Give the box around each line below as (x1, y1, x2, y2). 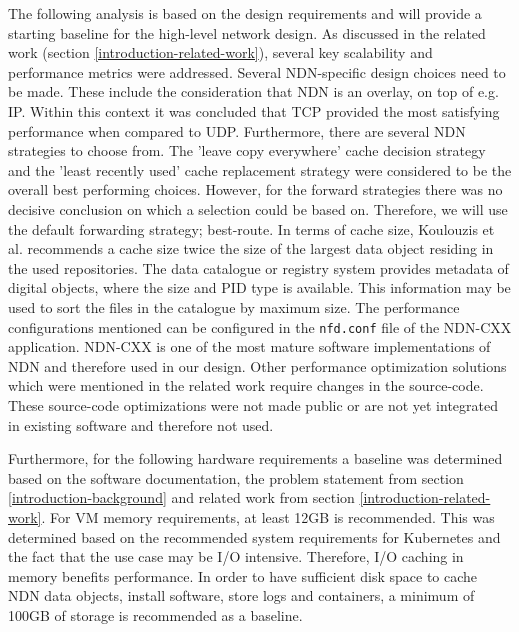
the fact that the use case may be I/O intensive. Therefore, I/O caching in (8, 546, 464, 567)
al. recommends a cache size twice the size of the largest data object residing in (8, 238, 494, 259)
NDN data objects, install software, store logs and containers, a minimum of (8, 585, 475, 606)
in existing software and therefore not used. (8, 414, 274, 435)
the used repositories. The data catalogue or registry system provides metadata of (8, 257, 509, 278)
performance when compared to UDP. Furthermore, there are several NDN (8, 120, 466, 141)
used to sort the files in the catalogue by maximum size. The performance (8, 296, 460, 317)
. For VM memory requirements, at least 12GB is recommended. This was (41, 506, 495, 527)
